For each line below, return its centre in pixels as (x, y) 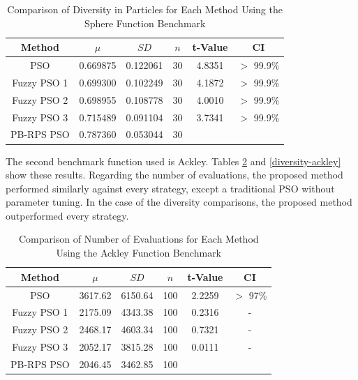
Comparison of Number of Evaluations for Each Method (139, 239)
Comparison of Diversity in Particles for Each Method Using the (145, 9)
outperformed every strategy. (67, 215)
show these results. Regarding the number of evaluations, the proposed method (174, 175)
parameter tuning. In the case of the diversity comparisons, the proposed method (179, 202)
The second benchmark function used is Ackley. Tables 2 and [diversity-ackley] (173, 161)
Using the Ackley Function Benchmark (139, 253)
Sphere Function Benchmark (145, 23)
